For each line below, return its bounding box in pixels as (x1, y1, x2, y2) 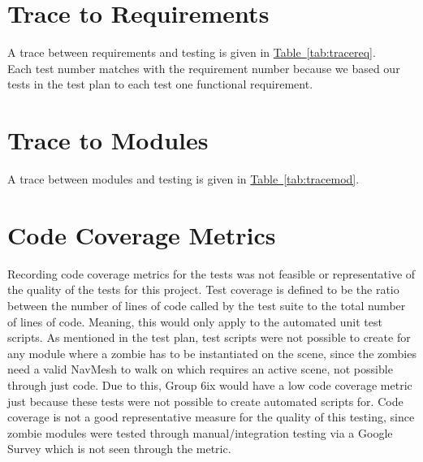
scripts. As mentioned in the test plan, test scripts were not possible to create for (7, 329, 411, 346)
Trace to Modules (7, 123, 209, 157)
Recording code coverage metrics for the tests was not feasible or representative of (7, 265, 416, 282)
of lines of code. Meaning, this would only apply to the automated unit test (7, 313, 382, 330)
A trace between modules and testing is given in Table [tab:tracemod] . (7, 171, 360, 188)
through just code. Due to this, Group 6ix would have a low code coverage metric (7, 376, 412, 393)
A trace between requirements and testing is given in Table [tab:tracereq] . (7, 44, 376, 61)
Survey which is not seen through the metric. (7, 440, 231, 457)
